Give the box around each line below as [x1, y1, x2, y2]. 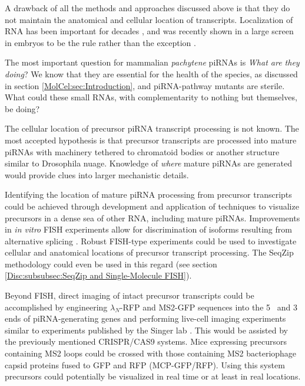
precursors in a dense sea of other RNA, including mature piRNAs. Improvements [5, 211, 300, 224]
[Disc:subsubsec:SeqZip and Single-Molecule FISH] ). [5, 269, 192, 282]
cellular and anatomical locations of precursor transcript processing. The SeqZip [5, 246, 294, 259]
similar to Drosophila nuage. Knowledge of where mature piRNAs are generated [5, 157, 293, 169]
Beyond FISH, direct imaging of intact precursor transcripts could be [5, 289, 254, 302]
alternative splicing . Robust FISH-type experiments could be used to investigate [5, 234, 297, 247]
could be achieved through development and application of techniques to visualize [5, 199, 299, 212]
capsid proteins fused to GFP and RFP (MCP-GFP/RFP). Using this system [5, 358, 285, 371]
